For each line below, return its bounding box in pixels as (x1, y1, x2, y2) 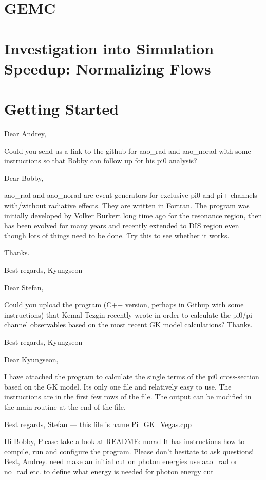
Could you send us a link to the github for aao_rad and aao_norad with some (4, 145, 251, 156)
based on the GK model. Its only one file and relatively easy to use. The (4, 381, 232, 392)
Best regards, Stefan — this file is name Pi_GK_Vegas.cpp (4, 418, 192, 429)
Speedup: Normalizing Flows (4, 58, 211, 79)
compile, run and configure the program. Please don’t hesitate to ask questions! (4, 446, 254, 456)
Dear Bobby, (4, 172, 44, 183)
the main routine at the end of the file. (4, 401, 126, 412)
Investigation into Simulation (4, 38, 214, 59)
